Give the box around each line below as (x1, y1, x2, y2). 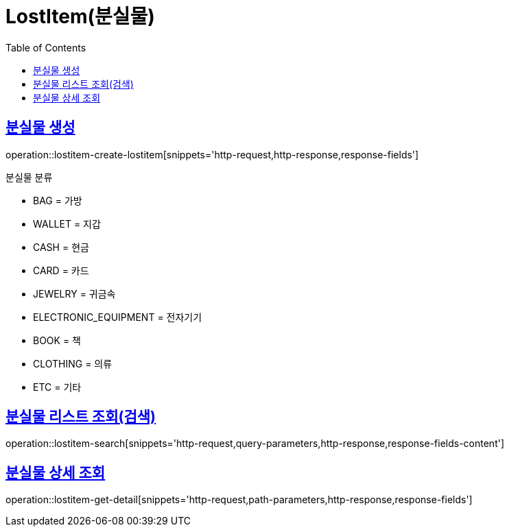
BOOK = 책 (33, 334, 81, 346)
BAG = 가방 (33, 194, 82, 206)
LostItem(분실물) (5, 5, 155, 28)
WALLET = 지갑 (33, 217, 101, 230)
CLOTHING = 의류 (33, 357, 113, 370)
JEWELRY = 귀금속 (33, 287, 116, 300)
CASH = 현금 (33, 241, 89, 253)
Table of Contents (5, 41, 86, 53)
